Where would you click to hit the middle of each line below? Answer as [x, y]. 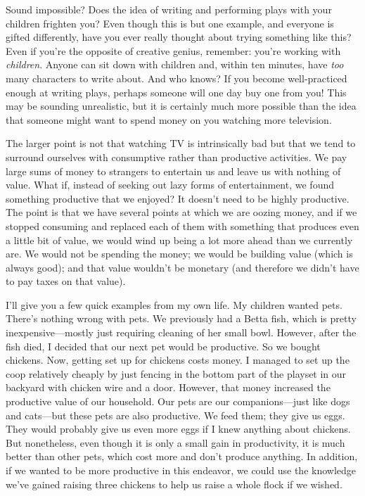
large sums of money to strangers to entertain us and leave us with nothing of [173, 171]
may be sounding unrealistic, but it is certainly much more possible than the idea [181, 106]
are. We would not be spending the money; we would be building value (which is [179, 254]
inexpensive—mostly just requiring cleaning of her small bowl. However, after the [181, 332]
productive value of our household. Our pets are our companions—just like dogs [178, 401]
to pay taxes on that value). [66, 281]
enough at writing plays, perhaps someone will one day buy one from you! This [176, 92]
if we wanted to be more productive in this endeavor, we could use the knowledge [181, 470]
